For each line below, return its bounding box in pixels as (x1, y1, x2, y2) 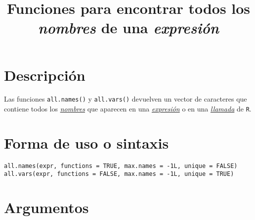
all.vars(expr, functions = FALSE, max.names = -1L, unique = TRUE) (4, 170, 234, 178)
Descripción (4, 64, 85, 85)
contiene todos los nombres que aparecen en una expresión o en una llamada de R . (4, 104, 252, 113)
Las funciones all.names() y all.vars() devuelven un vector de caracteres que (4, 94, 247, 104)
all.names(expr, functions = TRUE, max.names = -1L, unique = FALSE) (4, 162, 238, 169)
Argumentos (4, 197, 89, 218)
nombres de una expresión (38, 17, 219, 38)
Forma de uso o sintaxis (4, 132, 169, 153)
